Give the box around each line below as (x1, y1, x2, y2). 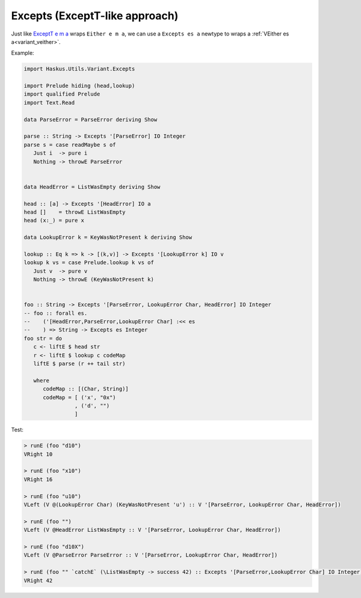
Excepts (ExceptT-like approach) (11, 9, 179, 22)
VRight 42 (23, 577, 53, 584)
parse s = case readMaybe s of (23, 141, 117, 148)
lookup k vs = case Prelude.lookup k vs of (23, 259, 155, 266)
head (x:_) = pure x (23, 217, 84, 224)
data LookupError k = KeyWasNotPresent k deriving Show (23, 234, 193, 241)
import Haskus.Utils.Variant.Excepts (23, 66, 135, 72)
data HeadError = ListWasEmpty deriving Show (23, 183, 161, 190)
